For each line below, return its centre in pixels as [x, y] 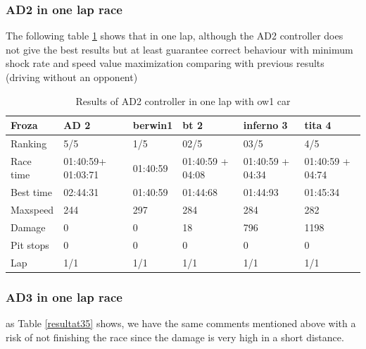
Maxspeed [32, 210]
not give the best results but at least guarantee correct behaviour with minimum [179, 49]
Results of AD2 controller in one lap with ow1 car [183, 100]
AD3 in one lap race [64, 296]
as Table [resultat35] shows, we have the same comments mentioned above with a [181, 323]
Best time [31, 192]
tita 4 [318, 125]
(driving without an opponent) [72, 77]
